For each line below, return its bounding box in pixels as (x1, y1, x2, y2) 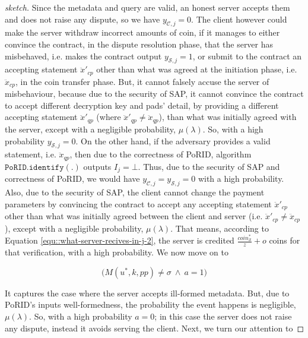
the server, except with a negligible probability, (5, 122, 176, 135)
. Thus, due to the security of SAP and (138, 160, 280, 172)
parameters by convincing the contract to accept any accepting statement (5, 197, 272, 210)
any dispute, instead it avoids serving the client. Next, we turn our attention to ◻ (5, 321, 304, 334)
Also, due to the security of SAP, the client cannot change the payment (5, 186, 265, 198)
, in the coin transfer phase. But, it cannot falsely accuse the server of (15, 75, 269, 87)
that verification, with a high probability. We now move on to (5, 246, 228, 258)
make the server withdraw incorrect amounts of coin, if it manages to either (5, 26, 280, 39)
